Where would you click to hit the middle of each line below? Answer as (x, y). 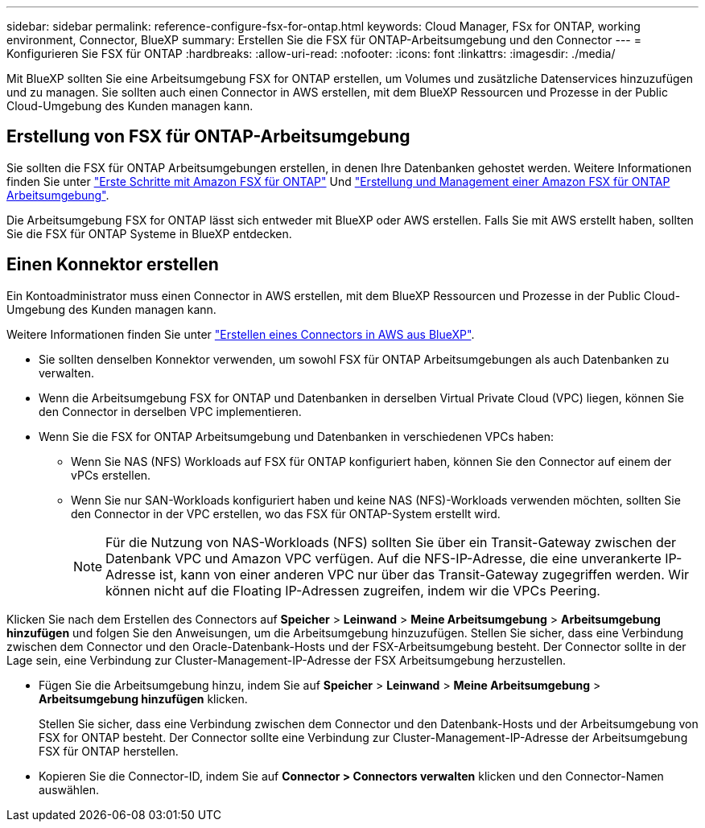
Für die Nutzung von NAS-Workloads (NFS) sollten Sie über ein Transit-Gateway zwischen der (391, 542)
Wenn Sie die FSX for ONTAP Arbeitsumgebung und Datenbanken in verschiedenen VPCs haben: (296, 436)
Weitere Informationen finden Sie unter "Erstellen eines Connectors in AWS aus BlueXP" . (241, 334)
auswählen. (69, 789)
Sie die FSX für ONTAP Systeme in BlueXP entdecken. (149, 233)
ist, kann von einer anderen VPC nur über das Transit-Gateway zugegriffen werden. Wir (424, 574)
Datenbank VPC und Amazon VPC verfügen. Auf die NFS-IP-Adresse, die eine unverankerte (383, 558)
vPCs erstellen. (111, 475)
